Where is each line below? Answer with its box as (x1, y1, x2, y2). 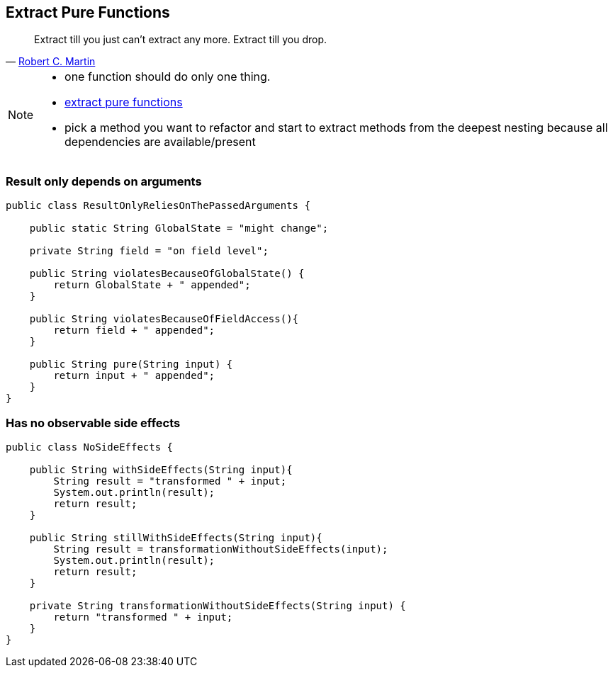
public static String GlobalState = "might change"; (29, 222, 329, 234)
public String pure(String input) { (29, 358, 233, 371)
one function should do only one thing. (64, 69, 271, 84)
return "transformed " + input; (53, 611, 233, 623)
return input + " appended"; (53, 370, 215, 382)
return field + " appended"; (53, 324, 215, 336)
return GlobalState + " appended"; (53, 279, 251, 291)
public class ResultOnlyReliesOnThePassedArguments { (6, 200, 310, 212)
